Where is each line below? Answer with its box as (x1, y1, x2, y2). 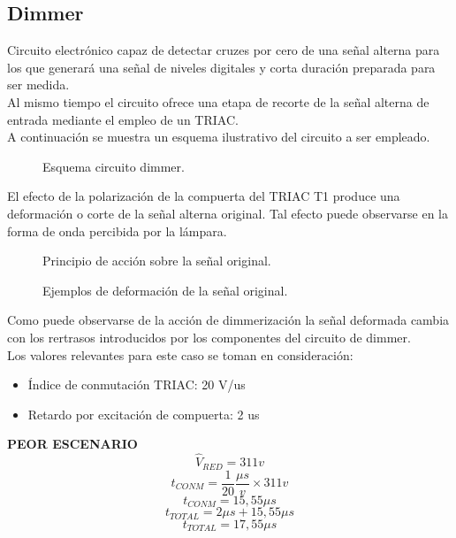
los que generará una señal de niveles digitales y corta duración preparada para (7, 58, 436, 76)
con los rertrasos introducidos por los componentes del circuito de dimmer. (7, 327, 411, 346)
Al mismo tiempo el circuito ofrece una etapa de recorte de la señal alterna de (7, 92, 429, 111)
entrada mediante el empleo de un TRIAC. (7, 110, 239, 128)
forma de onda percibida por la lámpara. (7, 221, 227, 240)
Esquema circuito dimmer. (42, 157, 185, 175)
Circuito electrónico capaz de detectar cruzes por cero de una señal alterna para (7, 41, 440, 59)
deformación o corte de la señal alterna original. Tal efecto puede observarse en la (7, 204, 448, 222)
